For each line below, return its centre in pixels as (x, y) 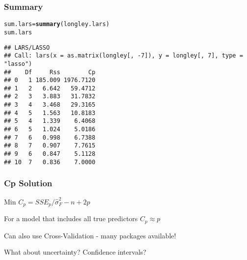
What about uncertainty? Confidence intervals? (75, 252)
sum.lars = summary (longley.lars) (57, 24)
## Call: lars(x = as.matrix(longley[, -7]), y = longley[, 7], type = (123, 56)
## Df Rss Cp (50, 72)
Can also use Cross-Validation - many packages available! (90, 235)
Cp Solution (28, 183)
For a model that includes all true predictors (71, 218)
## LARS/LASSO (27, 47)
